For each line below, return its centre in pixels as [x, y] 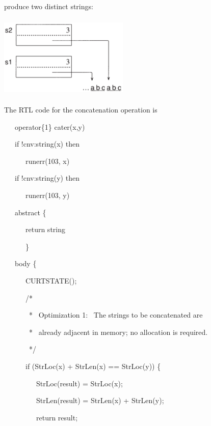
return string [45, 229]
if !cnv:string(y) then [47, 178]
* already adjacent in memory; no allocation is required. [118, 332]
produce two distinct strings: [49, 6]
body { [25, 263]
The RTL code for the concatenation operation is [81, 110]
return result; [57, 417]
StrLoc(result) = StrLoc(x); [79, 383]
